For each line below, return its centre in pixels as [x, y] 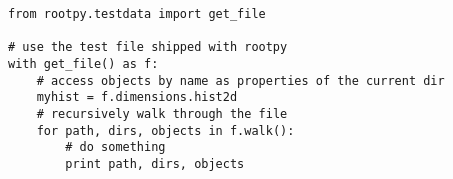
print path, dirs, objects [155, 163]
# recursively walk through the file [162, 113]
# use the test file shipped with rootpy [148, 47]
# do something [115, 147]
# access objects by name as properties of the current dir [240, 80]
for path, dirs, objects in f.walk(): [165, 130]
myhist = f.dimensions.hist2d [137, 97]
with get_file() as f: [83, 63]
